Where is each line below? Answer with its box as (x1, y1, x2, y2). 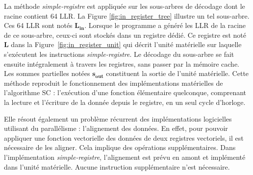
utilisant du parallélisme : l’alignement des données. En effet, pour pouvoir (4, 123, 228, 133)
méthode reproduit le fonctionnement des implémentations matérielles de (4, 77, 223, 88)
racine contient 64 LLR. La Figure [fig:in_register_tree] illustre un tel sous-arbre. (4, 10, 250, 21)
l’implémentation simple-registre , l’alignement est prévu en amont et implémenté (4, 151, 246, 162)
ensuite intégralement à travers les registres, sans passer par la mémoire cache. (4, 58, 240, 69)
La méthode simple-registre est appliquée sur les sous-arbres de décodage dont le (4, 1, 245, 11)
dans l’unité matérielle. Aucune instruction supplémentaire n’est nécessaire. (4, 161, 230, 172)
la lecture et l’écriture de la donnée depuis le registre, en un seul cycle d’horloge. (4, 97, 246, 107)
